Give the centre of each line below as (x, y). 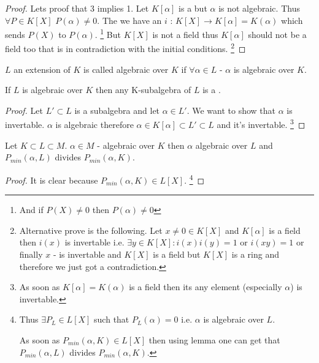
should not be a (277, 34)
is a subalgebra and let (117, 110)
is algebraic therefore (94, 125)
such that (112, 319)
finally (31, 254)
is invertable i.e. (94, 242)
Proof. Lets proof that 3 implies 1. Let (77, 8)
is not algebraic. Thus (259, 8)
